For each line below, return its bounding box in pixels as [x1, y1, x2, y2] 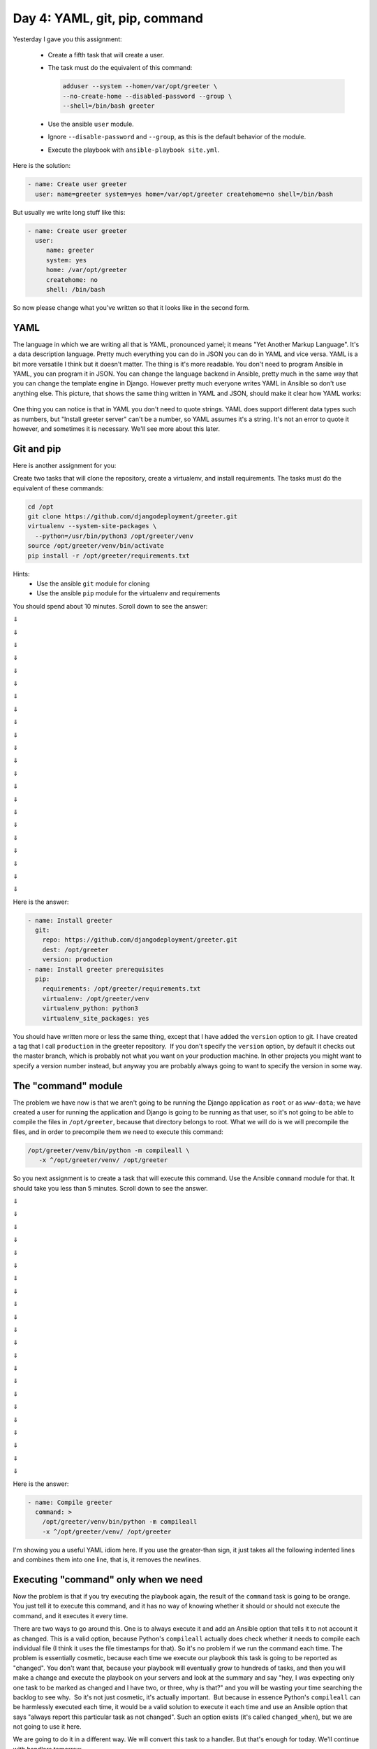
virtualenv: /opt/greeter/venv [42, 994, 149, 1003]
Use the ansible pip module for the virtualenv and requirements [36, 589, 221, 597]
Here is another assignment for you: [13, 461, 117, 469]
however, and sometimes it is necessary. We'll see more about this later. [13, 424, 220, 433]
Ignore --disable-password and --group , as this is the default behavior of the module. [47, 133, 306, 141]
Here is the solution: [13, 162, 71, 170]
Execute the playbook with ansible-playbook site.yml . [47, 146, 220, 154]
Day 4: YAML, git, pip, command [13, 10, 204, 26]
